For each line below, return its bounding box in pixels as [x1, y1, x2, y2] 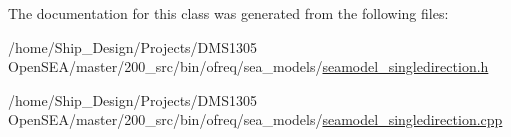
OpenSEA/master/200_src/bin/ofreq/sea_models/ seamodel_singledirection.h [8, 56, 489, 77]
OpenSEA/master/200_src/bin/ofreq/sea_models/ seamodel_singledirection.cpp [8, 109, 503, 130]
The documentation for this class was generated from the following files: [8, 3, 449, 23]
